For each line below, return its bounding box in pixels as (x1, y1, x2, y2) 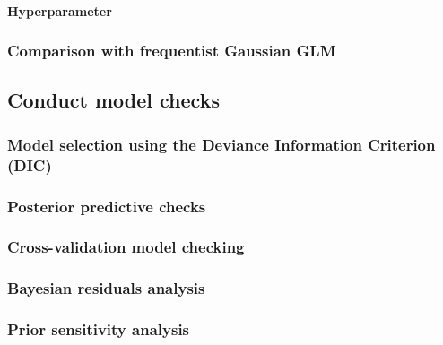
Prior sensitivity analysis (7, 318, 190, 341)
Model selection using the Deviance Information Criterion (7, 133, 436, 155)
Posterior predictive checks (7, 194, 206, 217)
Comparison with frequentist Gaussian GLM (7, 39, 336, 62)
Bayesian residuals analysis (7, 277, 205, 299)
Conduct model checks (7, 86, 220, 114)
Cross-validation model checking (7, 236, 245, 258)
